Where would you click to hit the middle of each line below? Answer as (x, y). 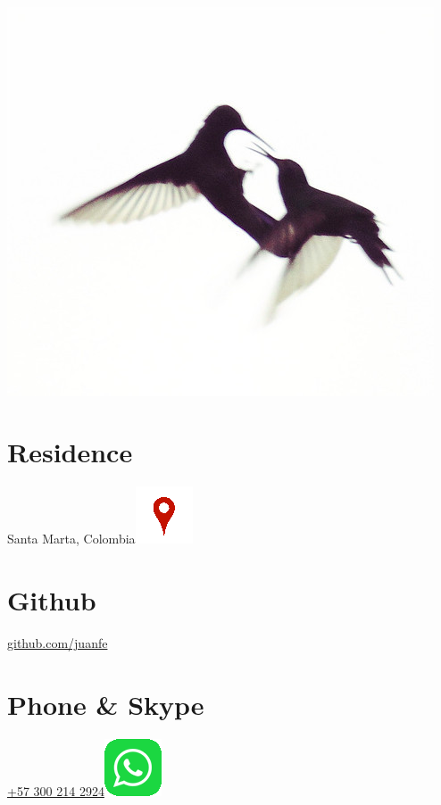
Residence (70, 452)
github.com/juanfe (58, 643)
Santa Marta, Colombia (71, 539)
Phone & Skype (106, 704)
